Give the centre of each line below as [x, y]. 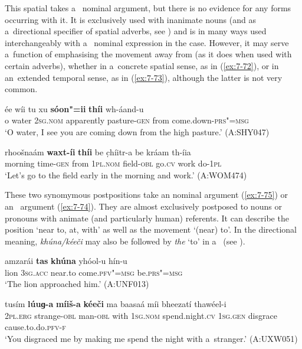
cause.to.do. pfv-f [35, 327]
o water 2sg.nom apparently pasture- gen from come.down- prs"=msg [127, 120]
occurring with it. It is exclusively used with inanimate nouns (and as [130, 19]
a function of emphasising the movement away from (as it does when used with [148, 54]
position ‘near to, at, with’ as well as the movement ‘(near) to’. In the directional [151, 229]
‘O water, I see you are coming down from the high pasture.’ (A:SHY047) [137, 131]
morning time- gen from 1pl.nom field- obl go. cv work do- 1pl [113, 163]
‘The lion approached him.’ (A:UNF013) [77, 284]
